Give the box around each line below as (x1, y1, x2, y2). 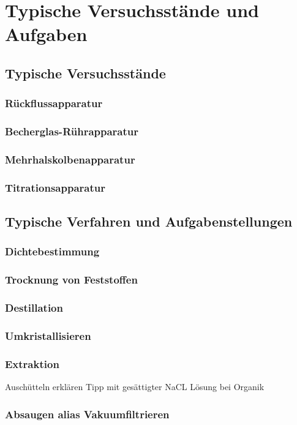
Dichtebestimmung (5, 244, 100, 259)
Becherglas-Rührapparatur (5, 124, 139, 139)
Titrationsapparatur (5, 179, 105, 195)
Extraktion (5, 356, 59, 371)
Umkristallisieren (5, 328, 91, 343)
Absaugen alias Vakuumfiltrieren (5, 406, 170, 421)
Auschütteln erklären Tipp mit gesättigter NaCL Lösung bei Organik (5, 380, 265, 393)
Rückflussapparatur (5, 96, 103, 111)
